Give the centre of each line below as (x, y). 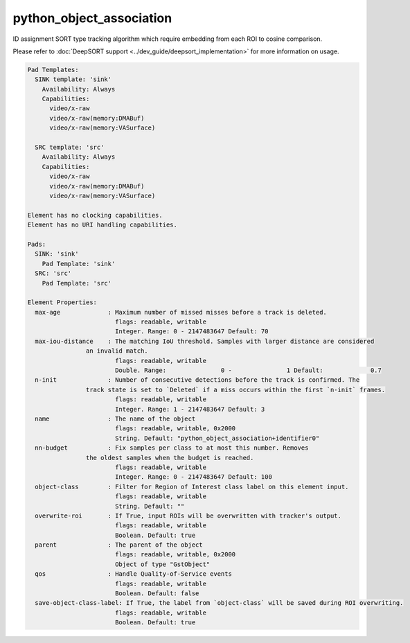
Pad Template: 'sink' (79, 264)
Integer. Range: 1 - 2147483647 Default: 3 (190, 409)
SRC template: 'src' (70, 148)
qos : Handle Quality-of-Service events (133, 574)
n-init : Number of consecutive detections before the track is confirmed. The (197, 380)
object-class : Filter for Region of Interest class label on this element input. (192, 486)
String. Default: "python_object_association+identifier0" (217, 438)
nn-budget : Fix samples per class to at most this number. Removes (172, 448)
